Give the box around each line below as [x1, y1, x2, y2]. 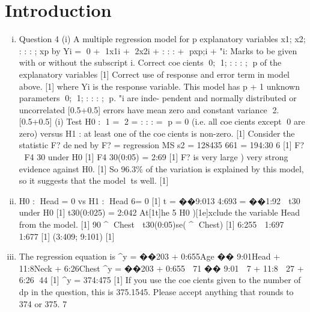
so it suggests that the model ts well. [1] [19, 174, 169, 187]
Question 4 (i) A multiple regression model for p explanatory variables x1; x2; [19, 33, 306, 45]
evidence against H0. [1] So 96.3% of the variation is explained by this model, [19, 162, 304, 175]
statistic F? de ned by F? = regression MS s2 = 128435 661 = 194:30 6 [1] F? [19, 139, 305, 151]
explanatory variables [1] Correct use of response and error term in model [19, 67, 290, 80]
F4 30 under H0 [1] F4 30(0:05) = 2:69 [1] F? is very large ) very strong [24, 151, 288, 163]
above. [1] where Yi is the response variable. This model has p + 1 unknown [19, 80, 300, 92]
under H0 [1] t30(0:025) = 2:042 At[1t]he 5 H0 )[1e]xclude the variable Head [19, 206, 300, 219]
